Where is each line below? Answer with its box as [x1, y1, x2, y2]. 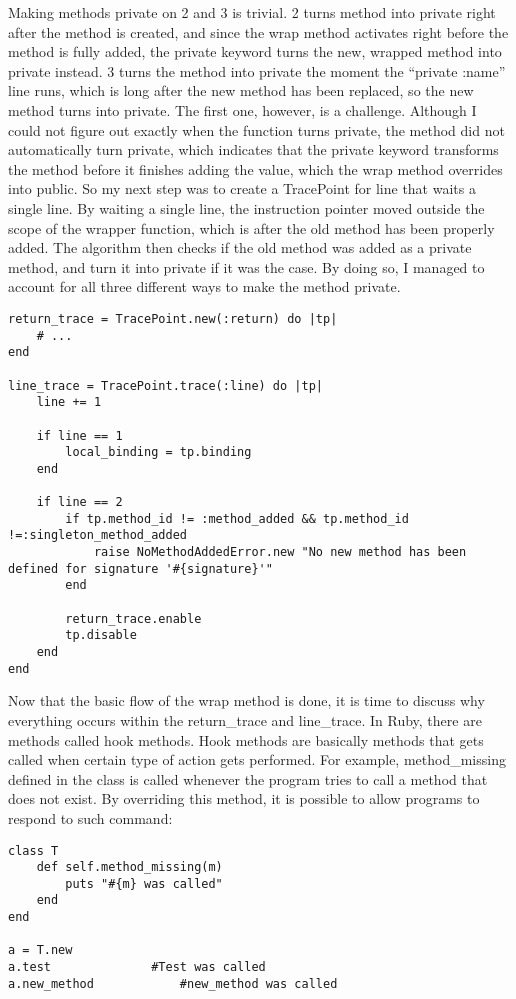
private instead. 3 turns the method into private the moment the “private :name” [8, 60, 506, 81]
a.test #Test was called [8, 960, 266, 975]
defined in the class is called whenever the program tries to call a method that [8, 768, 488, 789]
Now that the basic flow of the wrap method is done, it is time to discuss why [8, 690, 485, 711]
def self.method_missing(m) [36, 860, 223, 875]
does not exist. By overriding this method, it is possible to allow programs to [8, 788, 480, 809]
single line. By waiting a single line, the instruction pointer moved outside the [8, 197, 485, 218]
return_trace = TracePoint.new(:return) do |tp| [8, 311, 338, 326]
